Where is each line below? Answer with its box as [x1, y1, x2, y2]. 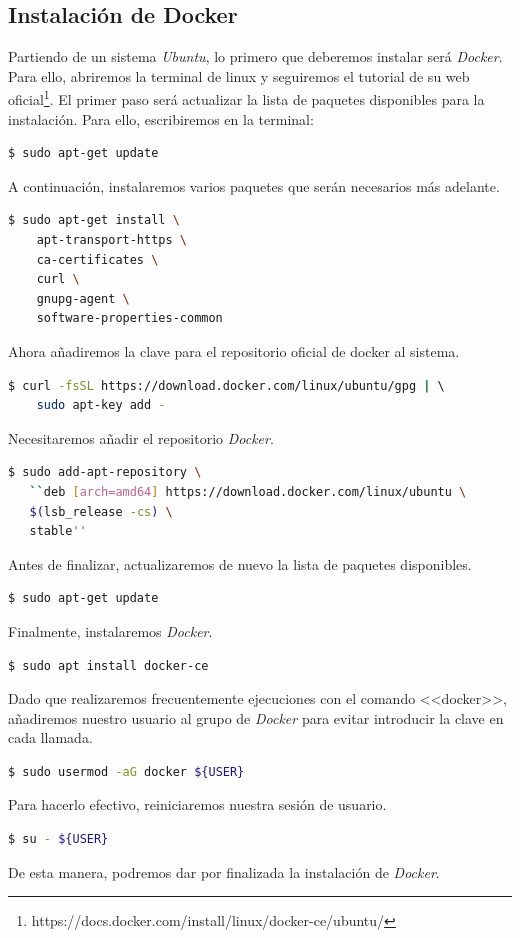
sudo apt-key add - [36, 398, 166, 413]
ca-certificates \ [36, 252, 159, 267]
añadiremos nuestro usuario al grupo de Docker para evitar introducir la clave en [8, 707, 504, 728]
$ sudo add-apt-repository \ [8, 465, 202, 480]
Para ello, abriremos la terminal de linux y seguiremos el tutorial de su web [8, 65, 470, 86]
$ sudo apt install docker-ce [8, 658, 209, 673]
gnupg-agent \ [36, 291, 130, 306]
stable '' [29, 524, 87, 539]
